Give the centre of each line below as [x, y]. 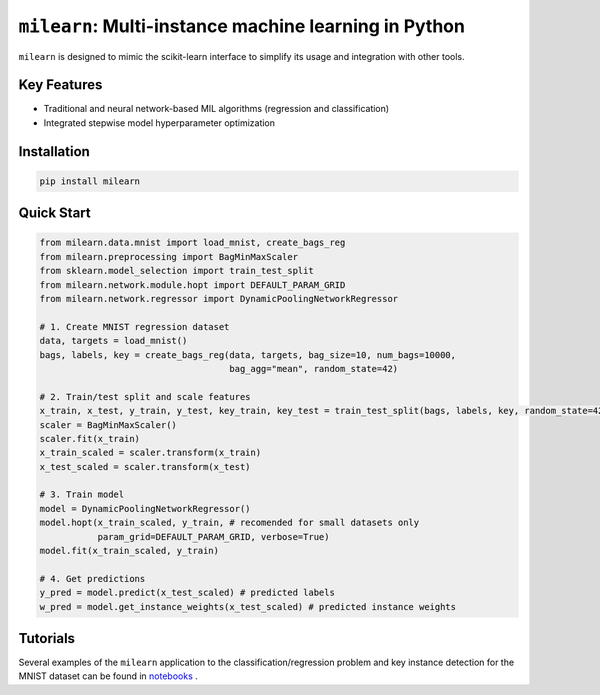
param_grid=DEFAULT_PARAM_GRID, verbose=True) [213, 536]
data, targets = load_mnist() [113, 341]
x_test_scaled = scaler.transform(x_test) [145, 466]
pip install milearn [89, 181]
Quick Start [54, 213]
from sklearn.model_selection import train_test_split [176, 271]
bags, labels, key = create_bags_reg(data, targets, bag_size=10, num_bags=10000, [248, 354]
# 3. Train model [82, 494]
